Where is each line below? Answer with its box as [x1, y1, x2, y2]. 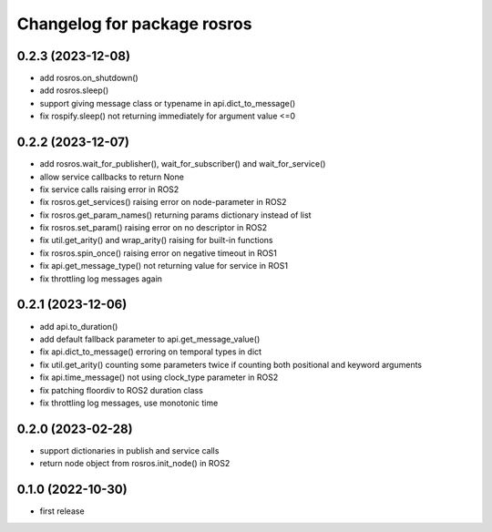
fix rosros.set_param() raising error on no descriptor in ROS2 [39, 222, 268, 233]
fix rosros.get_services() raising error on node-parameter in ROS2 [39, 197, 287, 208]
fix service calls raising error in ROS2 [39, 183, 179, 195]
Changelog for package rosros [16, 14, 252, 34]
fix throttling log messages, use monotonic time [39, 397, 219, 408]
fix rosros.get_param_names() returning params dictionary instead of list [39, 210, 312, 220]
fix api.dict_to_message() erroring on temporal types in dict [39, 346, 262, 357]
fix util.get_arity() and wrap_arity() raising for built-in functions [39, 235, 273, 246]
